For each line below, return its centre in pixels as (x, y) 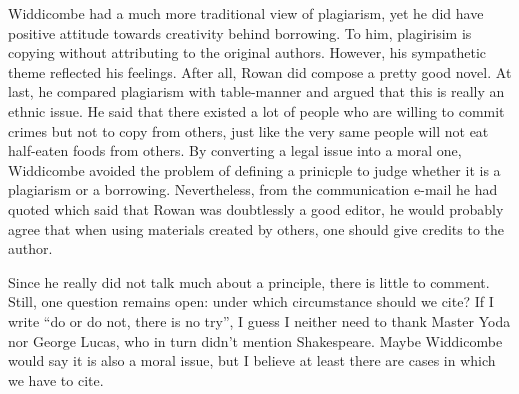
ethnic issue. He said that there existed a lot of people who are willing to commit (256, 110)
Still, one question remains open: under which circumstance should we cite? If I (251, 301)
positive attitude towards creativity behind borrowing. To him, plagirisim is (240, 32)
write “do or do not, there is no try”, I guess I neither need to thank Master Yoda (259, 320)
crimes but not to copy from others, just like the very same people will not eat (248, 130)
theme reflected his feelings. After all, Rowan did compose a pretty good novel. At (260, 71)
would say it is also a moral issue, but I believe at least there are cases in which (252, 360)
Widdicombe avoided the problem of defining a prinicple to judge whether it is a (254, 169)
